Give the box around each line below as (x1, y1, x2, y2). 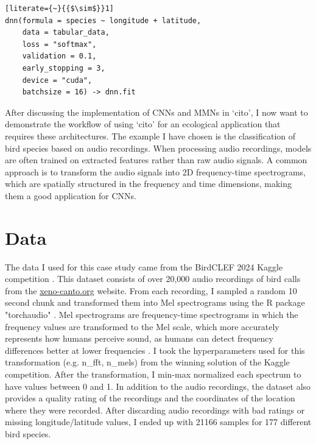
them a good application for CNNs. (5, 189, 136, 202)
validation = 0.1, (22, 52, 97, 61)
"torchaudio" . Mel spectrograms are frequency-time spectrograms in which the (5, 308, 298, 320)
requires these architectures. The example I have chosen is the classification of (5, 129, 296, 142)
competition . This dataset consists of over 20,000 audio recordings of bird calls (5, 272, 301, 285)
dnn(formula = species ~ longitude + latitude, (5, 16, 202, 25)
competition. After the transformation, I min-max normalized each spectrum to (5, 367, 301, 380)
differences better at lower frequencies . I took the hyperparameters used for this (5, 344, 305, 356)
